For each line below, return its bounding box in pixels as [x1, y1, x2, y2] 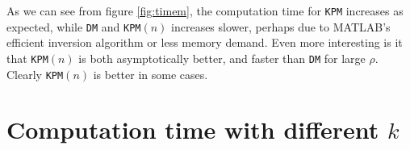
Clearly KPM [6, 65, 64, 82]
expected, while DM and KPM [6, 18, 141, 35]
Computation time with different [6, 113, 379, 146]
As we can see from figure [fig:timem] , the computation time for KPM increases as [6, 2, 404, 19]
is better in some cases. [93, 65, 208, 82]
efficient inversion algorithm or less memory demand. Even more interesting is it [6, 34, 403, 51]
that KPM [6, 49, 48, 66]
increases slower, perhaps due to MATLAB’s [171, 18, 391, 35]
